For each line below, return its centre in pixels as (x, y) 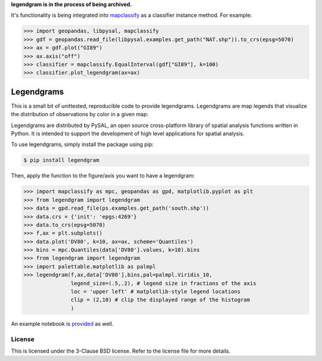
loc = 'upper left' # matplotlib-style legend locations (156, 292)
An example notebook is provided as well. (62, 323)
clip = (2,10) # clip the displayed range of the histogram (160, 300)
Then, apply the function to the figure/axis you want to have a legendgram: (103, 176)
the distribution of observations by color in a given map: (80, 114)
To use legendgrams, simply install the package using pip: (82, 144)
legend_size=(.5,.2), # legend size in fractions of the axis (163, 283)
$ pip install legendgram (61, 160)
